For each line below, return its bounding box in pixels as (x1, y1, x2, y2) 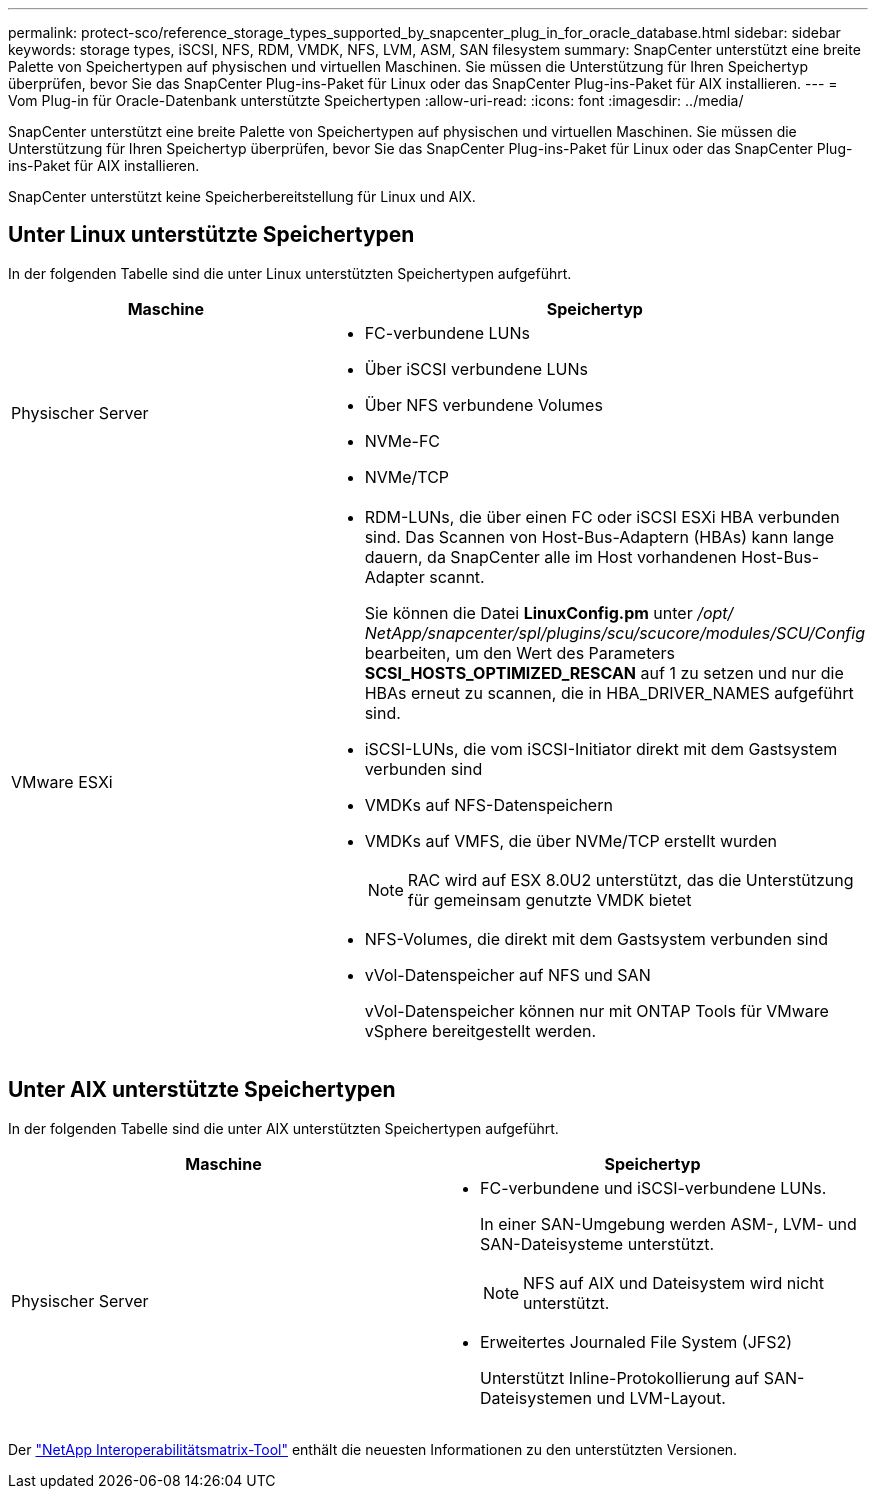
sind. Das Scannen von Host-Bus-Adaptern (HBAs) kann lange (364, 526, 835, 547)
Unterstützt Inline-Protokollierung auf (480, 1367, 760, 1388)
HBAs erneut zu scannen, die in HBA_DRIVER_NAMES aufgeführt (364, 682, 854, 703)
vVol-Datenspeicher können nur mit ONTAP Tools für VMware (364, 1000, 829, 1021)
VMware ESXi (11, 771, 113, 792)
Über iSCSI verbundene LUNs (364, 358, 588, 379)
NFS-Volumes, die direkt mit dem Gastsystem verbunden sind (364, 928, 828, 949)
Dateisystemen (480, 1387, 592, 1408)
